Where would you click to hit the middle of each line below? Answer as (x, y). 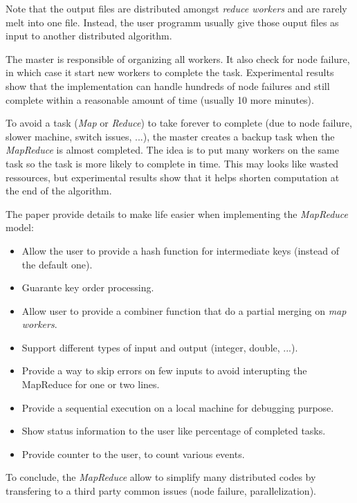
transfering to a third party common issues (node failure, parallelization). (161, 491)
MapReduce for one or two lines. (91, 384)
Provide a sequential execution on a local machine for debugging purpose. (178, 407)
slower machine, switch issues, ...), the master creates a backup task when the (170, 136)
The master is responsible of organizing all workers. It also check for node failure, (178, 58)
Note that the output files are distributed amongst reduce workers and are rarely (176, 8)
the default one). (57, 264)
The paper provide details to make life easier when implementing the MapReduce (177, 213)
